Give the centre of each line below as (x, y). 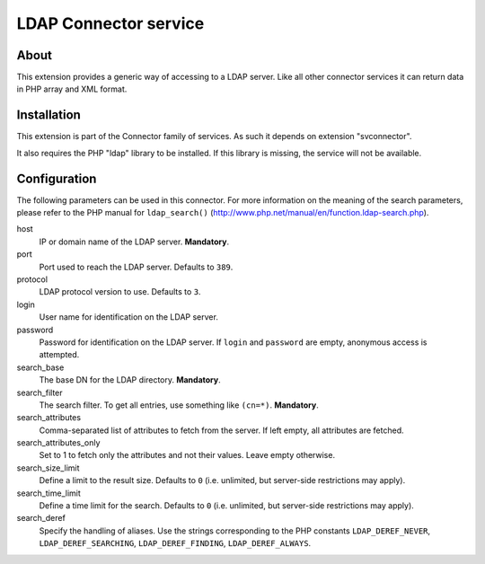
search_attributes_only (58, 443)
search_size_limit (48, 468)
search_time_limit (48, 493)
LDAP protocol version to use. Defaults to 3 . (120, 292)
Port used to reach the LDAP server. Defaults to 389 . (136, 267)
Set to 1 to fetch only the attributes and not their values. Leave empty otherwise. (187, 455)
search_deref (41, 518)
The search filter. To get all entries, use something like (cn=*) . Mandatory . (179, 405)
